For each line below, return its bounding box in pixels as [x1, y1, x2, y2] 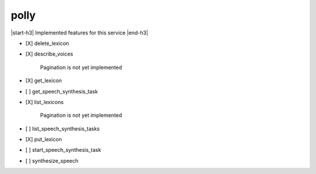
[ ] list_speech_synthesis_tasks [25, 125, 100, 132]
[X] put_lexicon [25, 136, 62, 143]
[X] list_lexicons [25, 98, 64, 105]
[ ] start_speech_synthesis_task [25, 147, 102, 154]
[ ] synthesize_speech [25, 157, 79, 164]
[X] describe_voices [25, 50, 73, 58]
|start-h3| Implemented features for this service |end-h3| [11, 29, 149, 36]
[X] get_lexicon [25, 77, 62, 84]
